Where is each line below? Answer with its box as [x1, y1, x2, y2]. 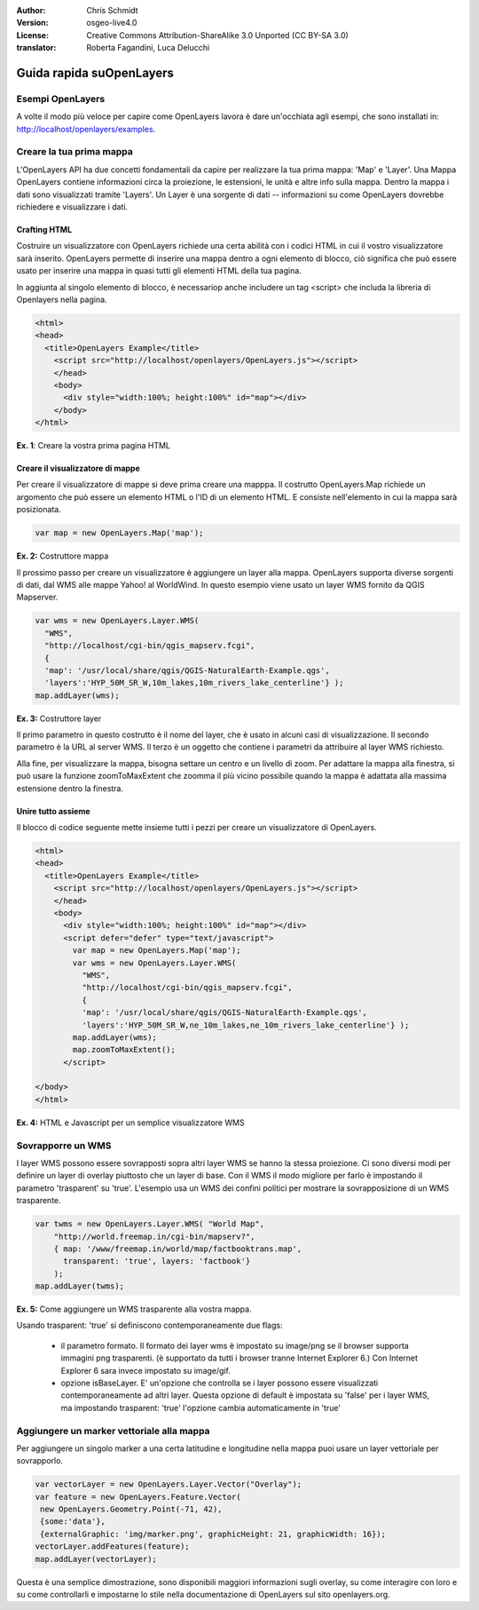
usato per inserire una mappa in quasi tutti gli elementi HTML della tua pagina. [16, 266, 302, 276]
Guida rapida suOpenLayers [16, 65, 175, 80]
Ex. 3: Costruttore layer [16, 713, 102, 724]
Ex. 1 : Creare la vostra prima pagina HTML [16, 440, 171, 451]
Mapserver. [16, 591, 59, 603]
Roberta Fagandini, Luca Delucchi [86, 43, 210, 53]
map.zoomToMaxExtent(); [72, 1044, 177, 1055]
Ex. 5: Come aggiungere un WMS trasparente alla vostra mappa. [16, 1304, 252, 1314]
